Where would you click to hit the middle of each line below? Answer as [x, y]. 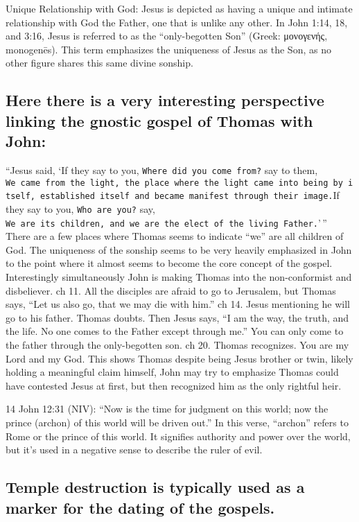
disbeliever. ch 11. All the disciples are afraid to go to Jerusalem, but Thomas [171, 290]
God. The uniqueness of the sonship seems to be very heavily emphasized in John [179, 249]
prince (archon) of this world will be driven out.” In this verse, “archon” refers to [177, 422]
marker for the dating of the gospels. [140, 507]
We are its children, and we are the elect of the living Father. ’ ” [166, 222]
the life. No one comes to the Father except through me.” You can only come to [175, 331]
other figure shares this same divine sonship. [99, 63]
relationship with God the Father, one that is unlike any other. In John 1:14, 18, [177, 22]
